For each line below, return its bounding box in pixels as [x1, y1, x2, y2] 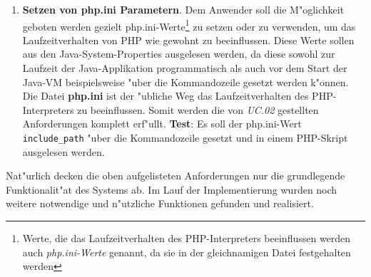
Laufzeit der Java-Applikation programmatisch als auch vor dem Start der [22, 61, 347, 75]
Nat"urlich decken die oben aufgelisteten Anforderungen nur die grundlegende [6, 168, 345, 183]
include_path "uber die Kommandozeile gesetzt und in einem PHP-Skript [22, 130, 348, 145]
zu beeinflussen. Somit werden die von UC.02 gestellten [77, 102, 319, 117]
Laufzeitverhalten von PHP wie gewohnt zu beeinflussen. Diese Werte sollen [22, 32, 355, 47]
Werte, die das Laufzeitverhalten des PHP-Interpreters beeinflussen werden [22, 231, 351, 246]
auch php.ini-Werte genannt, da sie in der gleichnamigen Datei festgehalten [22, 244, 351, 259]
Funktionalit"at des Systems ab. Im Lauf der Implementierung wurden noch [6, 182, 337, 197]
